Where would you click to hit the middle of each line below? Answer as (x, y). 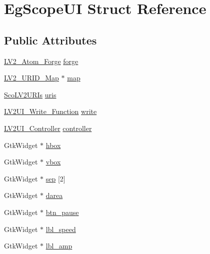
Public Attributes (50, 40)
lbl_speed (61, 229)
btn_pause (62, 212)
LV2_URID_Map (31, 78)
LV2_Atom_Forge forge (41, 61)
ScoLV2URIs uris (30, 94)
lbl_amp (59, 246)
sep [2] (55, 178)
